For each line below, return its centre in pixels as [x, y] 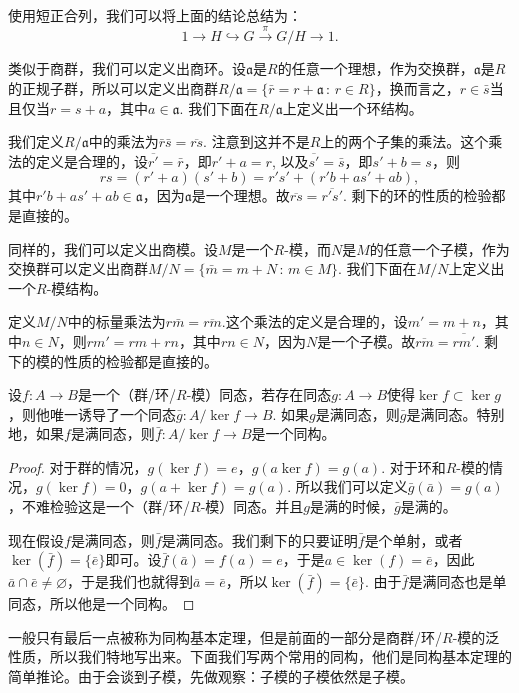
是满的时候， [352, 506]
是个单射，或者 [413, 539]
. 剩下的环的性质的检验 [417, 195]
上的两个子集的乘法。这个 [404, 141]
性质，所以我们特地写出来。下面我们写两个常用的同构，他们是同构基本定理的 [260, 656]
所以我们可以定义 [351, 486]
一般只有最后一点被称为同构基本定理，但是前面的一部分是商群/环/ [225, 636]
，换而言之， [417, 87]
